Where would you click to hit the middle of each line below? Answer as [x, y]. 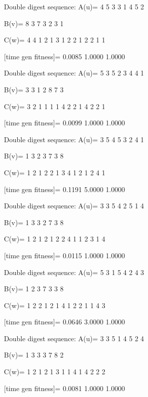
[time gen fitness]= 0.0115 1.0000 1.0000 [65, 255]
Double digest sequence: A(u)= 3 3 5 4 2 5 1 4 [74, 206]
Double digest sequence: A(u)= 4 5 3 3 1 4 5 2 [74, 6]
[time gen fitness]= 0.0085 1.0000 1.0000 [65, 56]
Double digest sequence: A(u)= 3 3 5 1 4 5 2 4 [74, 338]
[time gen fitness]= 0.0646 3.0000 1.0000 [65, 322]
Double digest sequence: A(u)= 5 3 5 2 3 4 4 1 [74, 73]
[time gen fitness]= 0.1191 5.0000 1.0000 [65, 189]
